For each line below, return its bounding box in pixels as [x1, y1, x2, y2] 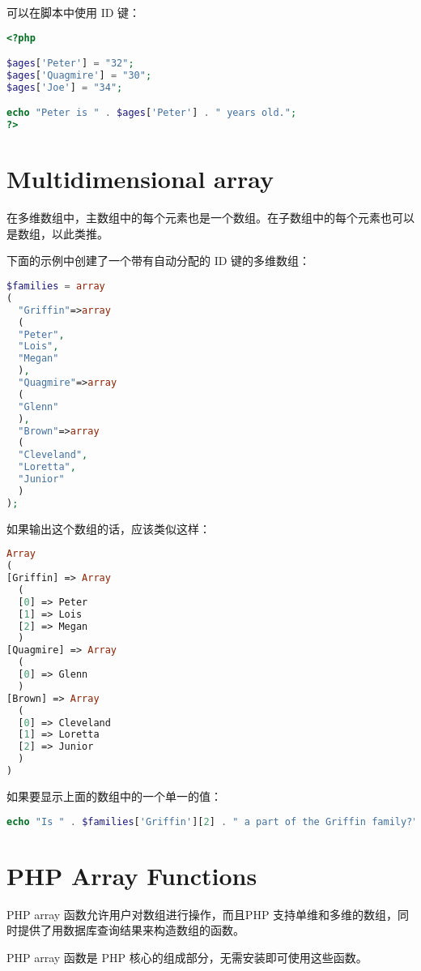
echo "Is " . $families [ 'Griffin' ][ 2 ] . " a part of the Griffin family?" [6, 815, 419, 828]
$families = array [6, 280, 105, 293]
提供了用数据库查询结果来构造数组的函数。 [17, 922, 245, 939]
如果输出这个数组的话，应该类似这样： [6, 520, 210, 537]
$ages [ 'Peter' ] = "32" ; [6, 58, 134, 70]
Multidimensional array [6, 162, 274, 195]
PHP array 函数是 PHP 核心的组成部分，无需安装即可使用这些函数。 [6, 948, 368, 965]
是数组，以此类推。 [6, 225, 108, 242]
